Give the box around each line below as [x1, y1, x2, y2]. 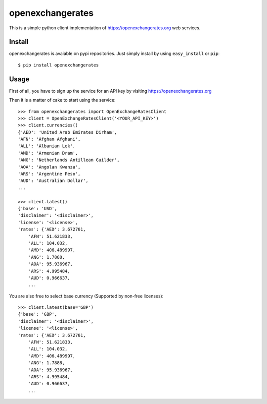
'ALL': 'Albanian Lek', [18, 143, 76, 149]
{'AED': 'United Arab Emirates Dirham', [18, 129, 117, 135]
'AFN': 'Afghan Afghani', [18, 136, 81, 142]
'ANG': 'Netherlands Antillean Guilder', [18, 157, 120, 163]
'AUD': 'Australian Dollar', [18, 178, 89, 183]
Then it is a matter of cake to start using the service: [9, 97, 116, 103]
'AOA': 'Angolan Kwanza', [18, 164, 81, 170]
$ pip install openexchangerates [18, 62, 99, 68]
